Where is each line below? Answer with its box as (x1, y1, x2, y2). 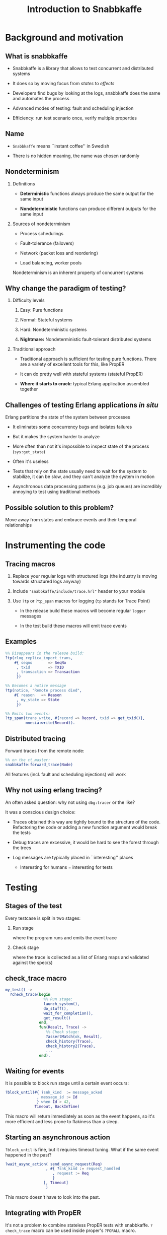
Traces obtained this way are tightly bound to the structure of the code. (12, 818, 161, 825)
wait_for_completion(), (43, 1011, 94, 1016)
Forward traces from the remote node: (5, 747, 85, 753)
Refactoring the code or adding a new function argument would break (12, 824, 157, 830)
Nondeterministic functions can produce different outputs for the (20, 205, 156, 212)
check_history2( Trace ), (45, 1044, 96, 1049)
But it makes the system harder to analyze (12, 434, 100, 440)
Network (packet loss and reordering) (20, 250, 98, 256)
